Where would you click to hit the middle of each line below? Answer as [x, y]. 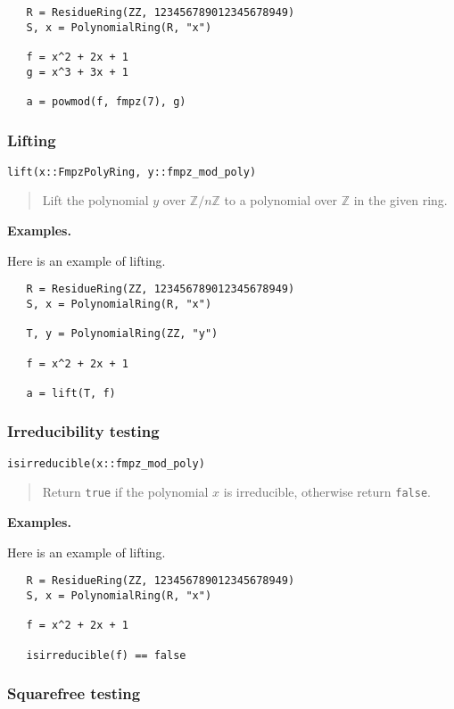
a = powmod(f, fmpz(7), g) [106, 101]
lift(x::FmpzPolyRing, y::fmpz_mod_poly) [132, 172]
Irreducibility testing [83, 431]
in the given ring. [400, 200]
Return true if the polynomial [125, 492]
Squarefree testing [74, 693]
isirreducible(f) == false [106, 655]
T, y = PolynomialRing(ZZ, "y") [122, 334]
